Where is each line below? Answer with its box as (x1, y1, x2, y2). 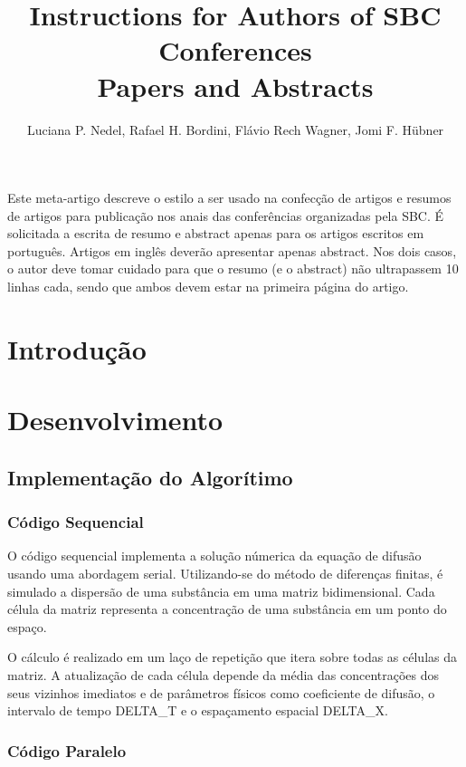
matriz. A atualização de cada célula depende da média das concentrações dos (7, 665, 440, 684)
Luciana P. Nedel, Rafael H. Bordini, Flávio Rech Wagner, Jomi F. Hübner (26, 120, 444, 139)
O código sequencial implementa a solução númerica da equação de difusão (7, 546, 422, 565)
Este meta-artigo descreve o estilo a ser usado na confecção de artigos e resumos (7, 188, 452, 207)
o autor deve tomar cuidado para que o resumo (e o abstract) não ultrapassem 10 (7, 259, 459, 278)
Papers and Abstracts (97, 67, 374, 104)
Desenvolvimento (7, 401, 223, 438)
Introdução (7, 330, 147, 367)
